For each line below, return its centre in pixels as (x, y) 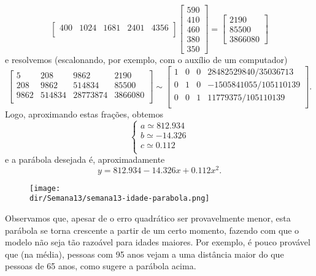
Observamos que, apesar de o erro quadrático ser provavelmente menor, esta (148, 218)
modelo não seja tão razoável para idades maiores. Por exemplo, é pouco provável (158, 242)
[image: (45, 188)
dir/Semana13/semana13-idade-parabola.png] (120, 199)
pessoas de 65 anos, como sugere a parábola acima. (101, 266)
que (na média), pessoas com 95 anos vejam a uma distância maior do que (145, 254)
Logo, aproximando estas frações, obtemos (84, 114)
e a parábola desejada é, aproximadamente (85, 159)
